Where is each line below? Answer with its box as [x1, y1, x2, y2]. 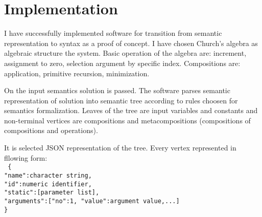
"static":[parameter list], [4, 189, 100, 197]
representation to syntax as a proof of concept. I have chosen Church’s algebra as [4, 37, 258, 48]
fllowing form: [4, 152, 47, 163]
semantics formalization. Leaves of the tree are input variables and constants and [4, 105, 258, 116]
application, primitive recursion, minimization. [4, 68, 150, 78]
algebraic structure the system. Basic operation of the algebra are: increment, [4, 48, 247, 58]
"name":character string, [4, 171, 92, 179]
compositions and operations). [4, 125, 98, 136]
